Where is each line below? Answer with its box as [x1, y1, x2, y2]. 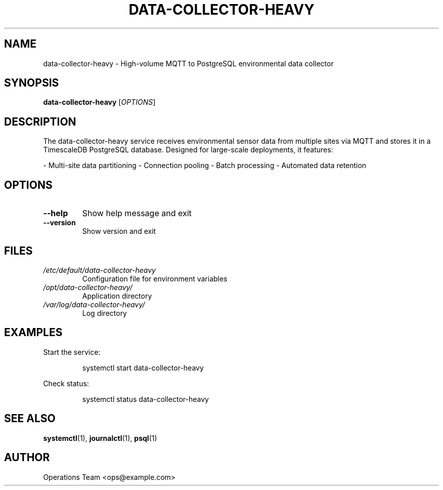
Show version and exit [82, 227, 156, 236]
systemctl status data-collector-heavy [82, 394, 209, 403]
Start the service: [43, 347, 101, 356]
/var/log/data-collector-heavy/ [43, 300, 145, 309]
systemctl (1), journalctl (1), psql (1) [43, 433, 157, 442]
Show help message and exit [82, 208, 192, 219]
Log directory [82, 308, 127, 317]
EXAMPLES [4, 326, 63, 339]
